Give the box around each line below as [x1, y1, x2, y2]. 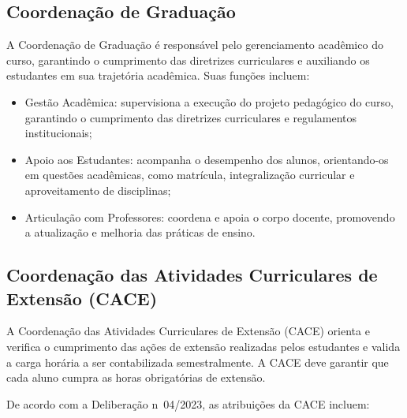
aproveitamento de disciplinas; [24, 181, 171, 198]
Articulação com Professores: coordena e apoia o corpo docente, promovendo [24, 208, 395, 225]
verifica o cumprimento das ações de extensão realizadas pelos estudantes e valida [6, 338, 401, 354]
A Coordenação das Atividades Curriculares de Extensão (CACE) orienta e [6, 323, 370, 339]
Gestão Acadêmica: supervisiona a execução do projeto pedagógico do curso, [24, 93, 394, 110]
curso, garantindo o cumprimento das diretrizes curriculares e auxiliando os [6, 51, 370, 68]
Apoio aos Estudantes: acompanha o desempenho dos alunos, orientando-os [24, 151, 389, 167]
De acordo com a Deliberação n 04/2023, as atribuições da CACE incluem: [6, 395, 370, 412]
